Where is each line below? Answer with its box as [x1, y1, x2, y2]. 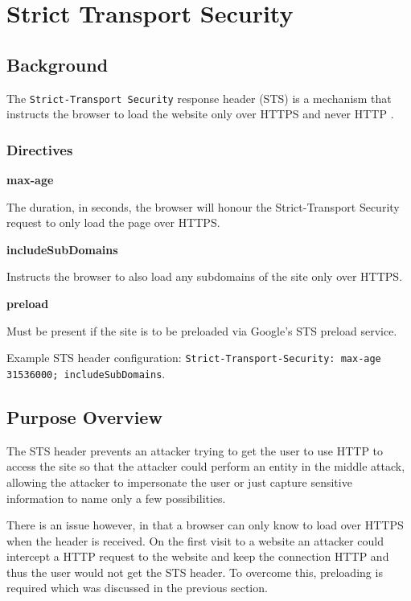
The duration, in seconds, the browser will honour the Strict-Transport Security [6, 198, 400, 215]
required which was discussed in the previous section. [6, 579, 268, 596]
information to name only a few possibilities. [6, 489, 226, 506]
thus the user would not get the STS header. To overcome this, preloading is [6, 563, 383, 580]
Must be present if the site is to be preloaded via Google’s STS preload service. [6, 322, 397, 339]
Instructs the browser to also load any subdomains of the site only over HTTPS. [6, 268, 403, 285]
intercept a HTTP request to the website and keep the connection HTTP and [6, 548, 389, 565]
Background [6, 51, 109, 76]
